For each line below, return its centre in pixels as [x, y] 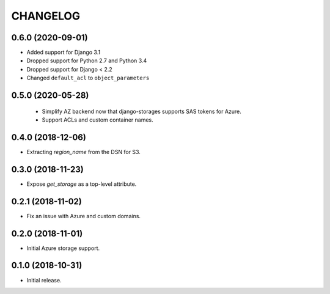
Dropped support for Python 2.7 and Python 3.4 [87, 61]
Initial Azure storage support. [63, 248]
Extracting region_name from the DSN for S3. [83, 152]
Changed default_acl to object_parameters [88, 78]
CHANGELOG [46, 16]
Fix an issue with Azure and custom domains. [83, 216]
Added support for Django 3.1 [64, 53]
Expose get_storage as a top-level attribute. [82, 184]
